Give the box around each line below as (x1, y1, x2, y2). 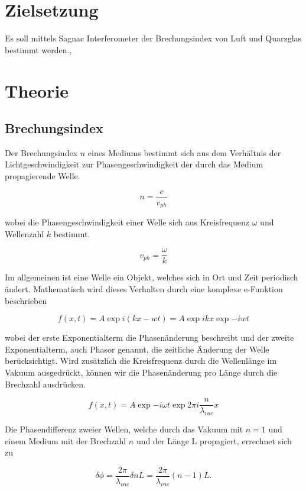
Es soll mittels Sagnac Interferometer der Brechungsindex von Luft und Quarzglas (5, 32, 302, 44)
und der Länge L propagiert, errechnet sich (136, 434, 292, 447)
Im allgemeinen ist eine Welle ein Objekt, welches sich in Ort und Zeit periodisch (5, 271, 298, 283)
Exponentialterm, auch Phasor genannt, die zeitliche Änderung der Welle (5, 343, 269, 355)
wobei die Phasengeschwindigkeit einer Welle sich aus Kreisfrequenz (5, 216, 250, 228)
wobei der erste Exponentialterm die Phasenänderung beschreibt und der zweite (5, 331, 294, 344)
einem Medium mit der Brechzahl (5, 434, 126, 447)
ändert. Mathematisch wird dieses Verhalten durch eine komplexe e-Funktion (5, 283, 283, 295)
